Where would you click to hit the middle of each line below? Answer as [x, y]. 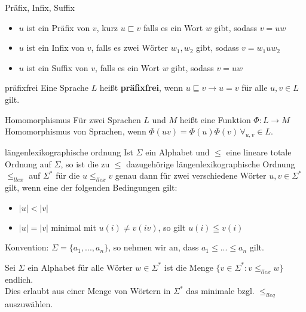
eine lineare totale [259, 152]
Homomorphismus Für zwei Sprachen [73, 119]
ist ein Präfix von [58, 27]
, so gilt [172, 227]
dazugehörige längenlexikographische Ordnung [211, 163]
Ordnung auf [28, 163]
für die [68, 175]
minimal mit [74, 227]
